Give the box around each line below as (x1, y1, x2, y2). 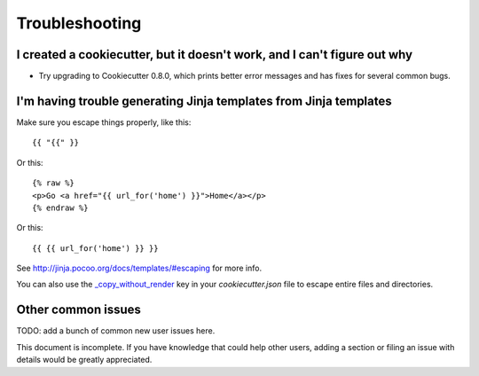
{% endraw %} (32, 202, 89, 213)
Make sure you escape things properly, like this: (16, 116, 192, 128)
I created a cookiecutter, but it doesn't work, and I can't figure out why (16, 47, 412, 62)
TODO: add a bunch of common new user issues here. (16, 325, 216, 336)
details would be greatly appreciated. (16, 355, 153, 365)
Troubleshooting (16, 13, 142, 33)
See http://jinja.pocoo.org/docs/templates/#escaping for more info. (16, 262, 262, 274)
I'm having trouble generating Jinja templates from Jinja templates (16, 93, 392, 108)
